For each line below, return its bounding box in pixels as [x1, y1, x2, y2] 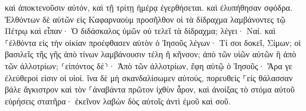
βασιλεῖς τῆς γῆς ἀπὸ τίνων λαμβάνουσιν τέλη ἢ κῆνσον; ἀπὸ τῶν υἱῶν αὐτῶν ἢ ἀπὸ [5, 48, 296, 60]
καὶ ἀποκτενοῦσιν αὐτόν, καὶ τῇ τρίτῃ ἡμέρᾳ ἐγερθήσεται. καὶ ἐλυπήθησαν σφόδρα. [5, 1, 293, 13]
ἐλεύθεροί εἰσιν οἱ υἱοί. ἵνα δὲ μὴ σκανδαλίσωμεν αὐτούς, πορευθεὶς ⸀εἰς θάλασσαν [5, 71, 293, 84]
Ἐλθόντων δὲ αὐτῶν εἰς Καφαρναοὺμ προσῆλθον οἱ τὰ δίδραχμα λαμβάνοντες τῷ [5, 13, 286, 25]
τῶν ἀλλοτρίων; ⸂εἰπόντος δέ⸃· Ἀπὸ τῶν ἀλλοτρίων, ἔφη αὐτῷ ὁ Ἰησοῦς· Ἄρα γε [5, 59, 292, 72]
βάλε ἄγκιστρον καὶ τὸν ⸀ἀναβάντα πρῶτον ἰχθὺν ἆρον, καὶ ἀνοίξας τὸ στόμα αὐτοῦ [5, 83, 295, 95]
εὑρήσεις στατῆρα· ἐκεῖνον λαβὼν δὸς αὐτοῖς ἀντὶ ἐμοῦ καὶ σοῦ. [5, 94, 231, 107]
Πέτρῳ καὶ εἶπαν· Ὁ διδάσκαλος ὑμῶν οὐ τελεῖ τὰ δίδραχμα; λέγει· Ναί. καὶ [5, 24, 276, 37]
